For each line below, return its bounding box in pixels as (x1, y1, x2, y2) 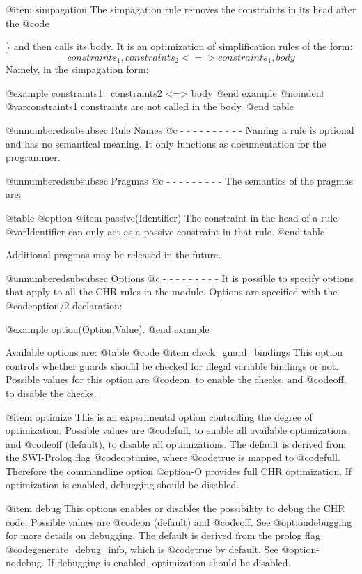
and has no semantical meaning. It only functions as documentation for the (6, 136, 326, 150)
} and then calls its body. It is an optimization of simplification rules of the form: (6, 39, 353, 54)
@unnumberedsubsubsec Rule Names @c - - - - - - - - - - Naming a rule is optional (6, 123, 354, 137)
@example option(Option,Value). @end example (6, 321, 210, 336)
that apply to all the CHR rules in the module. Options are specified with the (6, 284, 338, 299)
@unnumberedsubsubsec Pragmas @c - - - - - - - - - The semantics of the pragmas (6, 173, 353, 187)
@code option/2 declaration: (6, 297, 123, 312)
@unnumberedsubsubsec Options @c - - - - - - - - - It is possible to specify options (6, 270, 354, 285)
